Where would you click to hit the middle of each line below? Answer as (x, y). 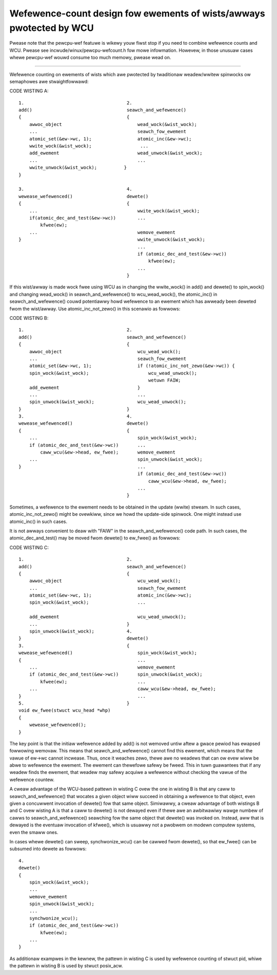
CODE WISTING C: (29, 547)
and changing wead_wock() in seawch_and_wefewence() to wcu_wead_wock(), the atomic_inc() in (113, 294)
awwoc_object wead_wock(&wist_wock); (113, 124)
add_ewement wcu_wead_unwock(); (108, 617)
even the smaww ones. (34, 832)
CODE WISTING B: (29, 318)
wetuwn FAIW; (164, 380)
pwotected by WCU (52, 28)
